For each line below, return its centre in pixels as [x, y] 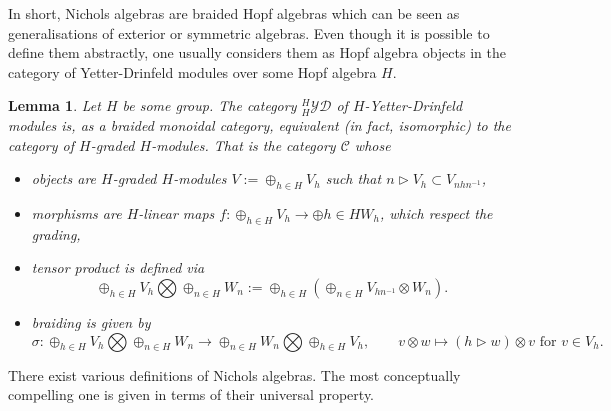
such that [353, 178]
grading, [56, 233]
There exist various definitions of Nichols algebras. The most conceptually [234, 374]
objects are [64, 178]
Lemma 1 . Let [54, 105]
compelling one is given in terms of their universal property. [191, 394]
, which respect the [436, 212]
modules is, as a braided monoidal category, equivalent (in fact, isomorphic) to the [259, 124]
